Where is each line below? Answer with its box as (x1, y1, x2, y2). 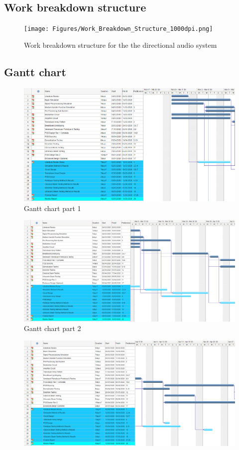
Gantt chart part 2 (24, 323, 81, 334)
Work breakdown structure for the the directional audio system (24, 39, 217, 50)
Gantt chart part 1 (24, 203, 81, 213)
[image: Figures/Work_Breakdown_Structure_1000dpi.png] (24, 25, 213, 33)
